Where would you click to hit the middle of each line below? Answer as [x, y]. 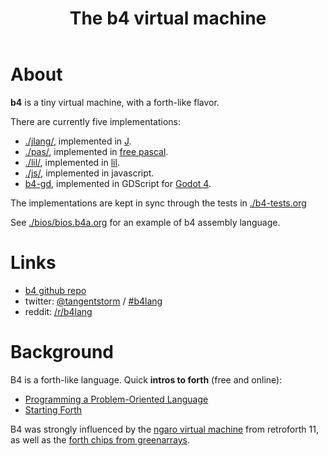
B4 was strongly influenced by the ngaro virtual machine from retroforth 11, [164, 429]
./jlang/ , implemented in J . [78, 141]
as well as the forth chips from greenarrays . [100, 439]
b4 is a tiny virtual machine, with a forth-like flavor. [115, 102]
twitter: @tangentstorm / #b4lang [93, 301]
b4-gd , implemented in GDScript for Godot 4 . [118, 183]
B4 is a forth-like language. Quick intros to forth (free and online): [146, 379]
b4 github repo [55, 290]
